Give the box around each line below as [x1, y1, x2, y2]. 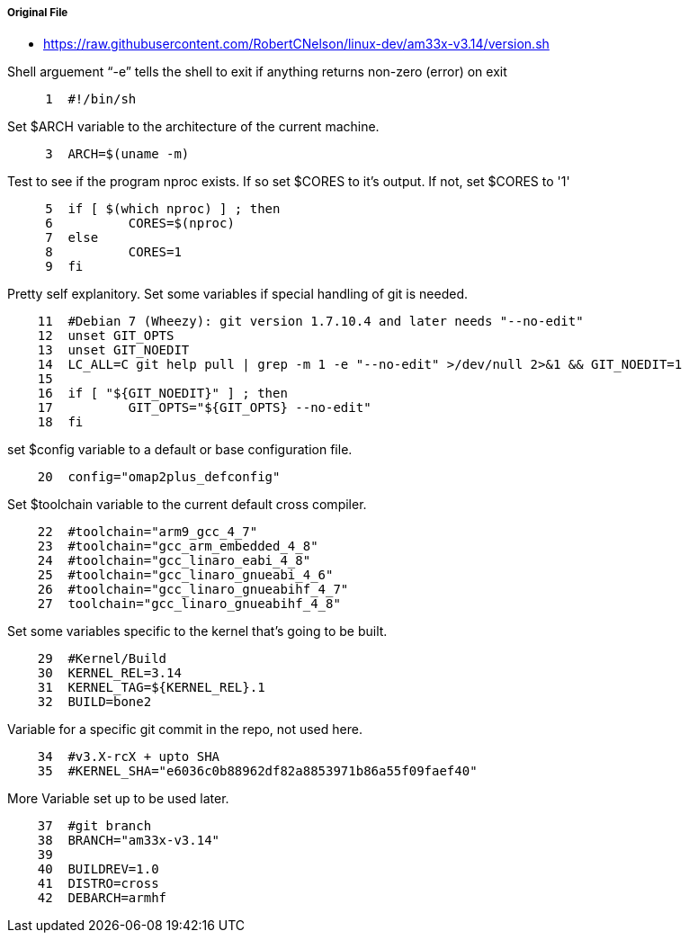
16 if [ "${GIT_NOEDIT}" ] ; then [37, 386, 288, 401]
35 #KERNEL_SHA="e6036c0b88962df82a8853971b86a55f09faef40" [37, 764, 478, 779]
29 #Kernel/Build [37, 651, 167, 667]
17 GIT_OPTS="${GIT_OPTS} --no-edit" [37, 400, 371, 416]
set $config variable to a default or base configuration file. [7, 442, 353, 458]
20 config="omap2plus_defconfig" [37, 470, 281, 485]
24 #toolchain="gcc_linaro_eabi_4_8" [37, 553, 311, 568]
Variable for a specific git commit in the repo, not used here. [7, 721, 362, 738]
